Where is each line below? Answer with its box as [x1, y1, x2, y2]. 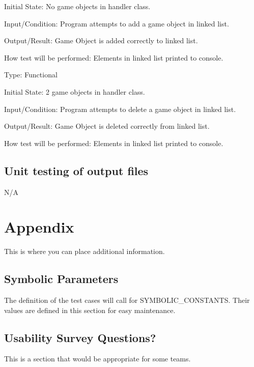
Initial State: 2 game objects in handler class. [4, 86, 145, 97]
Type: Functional [4, 69, 58, 80]
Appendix [4, 216, 74, 237]
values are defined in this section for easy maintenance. [4, 304, 176, 315]
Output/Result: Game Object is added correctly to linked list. [4, 35, 198, 46]
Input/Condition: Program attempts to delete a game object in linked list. [4, 103, 236, 114]
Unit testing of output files [4, 162, 149, 178]
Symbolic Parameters [4, 271, 119, 287]
